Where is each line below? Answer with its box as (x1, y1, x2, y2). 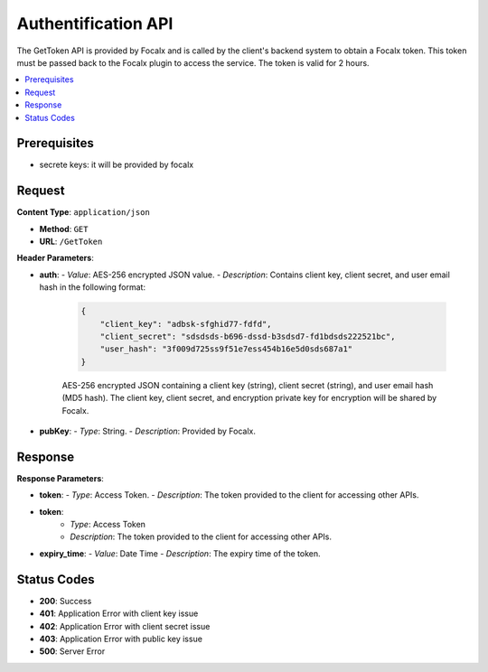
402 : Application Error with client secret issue (39, 621, 211, 631)
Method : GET (39, 223, 89, 234)
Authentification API (16, 14, 174, 33)
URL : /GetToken (39, 236, 103, 247)
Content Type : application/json (16, 207, 151, 218)
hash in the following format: (39, 282, 146, 293)
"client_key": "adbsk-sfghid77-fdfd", (99, 319, 272, 329)
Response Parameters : (16, 472, 104, 483)
